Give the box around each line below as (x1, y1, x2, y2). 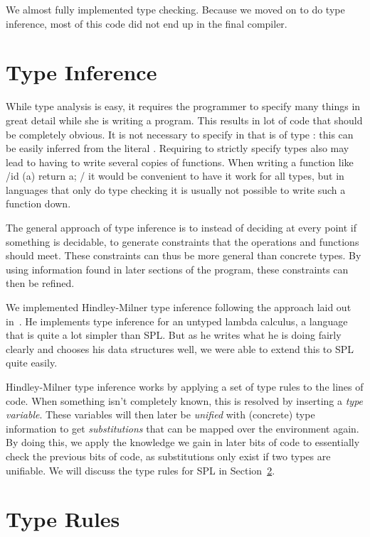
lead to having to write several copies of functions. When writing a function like (6, 154, 354, 169)
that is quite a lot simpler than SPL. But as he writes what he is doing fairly (6, 327, 342, 342)
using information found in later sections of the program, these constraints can (6, 261, 349, 276)
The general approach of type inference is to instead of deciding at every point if (6, 220, 357, 235)
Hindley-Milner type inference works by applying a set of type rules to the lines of (6, 379, 364, 394)
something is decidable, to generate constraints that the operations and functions (6, 234, 359, 249)
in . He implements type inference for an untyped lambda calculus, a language (6, 313, 348, 328)
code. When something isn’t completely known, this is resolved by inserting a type (6, 393, 364, 408)
